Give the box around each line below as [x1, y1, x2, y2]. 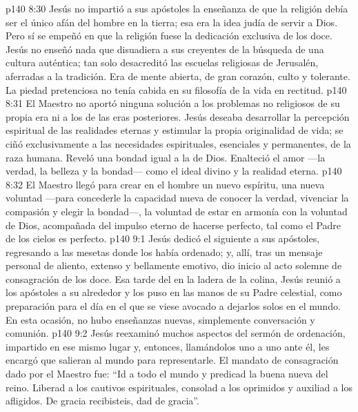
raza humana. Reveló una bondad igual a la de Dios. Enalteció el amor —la [6, 150, 326, 164]
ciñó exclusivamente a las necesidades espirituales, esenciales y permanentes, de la [6, 136, 351, 150]
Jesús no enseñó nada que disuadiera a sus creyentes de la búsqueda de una [6, 41, 324, 56]
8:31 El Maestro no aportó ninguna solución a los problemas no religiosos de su [6, 96, 340, 110]
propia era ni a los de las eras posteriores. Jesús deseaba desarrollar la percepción [6, 109, 350, 124]
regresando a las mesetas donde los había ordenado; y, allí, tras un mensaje [6, 244, 323, 259]
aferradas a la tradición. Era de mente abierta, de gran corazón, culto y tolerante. [6, 68, 350, 83]
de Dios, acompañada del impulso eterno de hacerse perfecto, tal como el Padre [6, 217, 341, 232]
